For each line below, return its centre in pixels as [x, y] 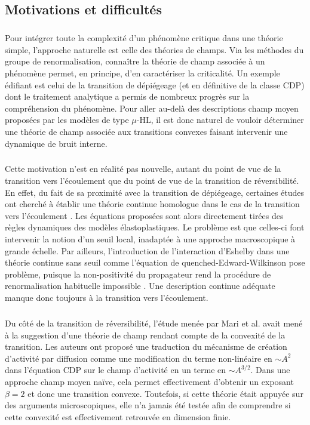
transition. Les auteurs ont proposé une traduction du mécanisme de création [146, 347]
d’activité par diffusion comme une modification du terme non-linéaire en [139, 358]
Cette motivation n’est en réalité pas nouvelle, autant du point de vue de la [143, 169]
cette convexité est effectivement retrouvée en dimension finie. [118, 416]
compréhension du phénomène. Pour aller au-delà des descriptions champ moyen [152, 108]
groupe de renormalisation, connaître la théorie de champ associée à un [135, 61]
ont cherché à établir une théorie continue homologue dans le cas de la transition [152, 204]
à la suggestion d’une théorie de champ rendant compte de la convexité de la [145, 335]
